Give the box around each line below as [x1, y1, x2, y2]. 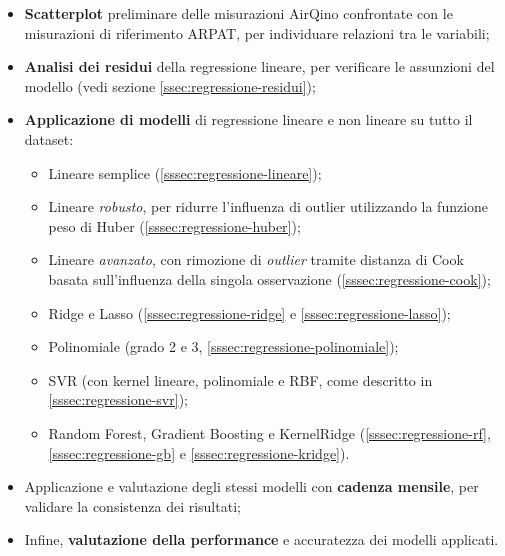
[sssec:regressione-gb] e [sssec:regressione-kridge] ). [48, 442, 350, 463]
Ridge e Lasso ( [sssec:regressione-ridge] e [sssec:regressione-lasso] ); [48, 302, 451, 323]
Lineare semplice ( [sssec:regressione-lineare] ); [48, 162, 322, 183]
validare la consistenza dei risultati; [24, 495, 241, 516]
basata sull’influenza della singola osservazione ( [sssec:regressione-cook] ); [48, 268, 491, 289]
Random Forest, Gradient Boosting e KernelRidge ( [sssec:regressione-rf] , [48, 422, 491, 443]
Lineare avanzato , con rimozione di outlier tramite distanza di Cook [48, 249, 464, 270]
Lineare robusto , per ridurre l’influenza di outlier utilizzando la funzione [48, 196, 489, 217]
